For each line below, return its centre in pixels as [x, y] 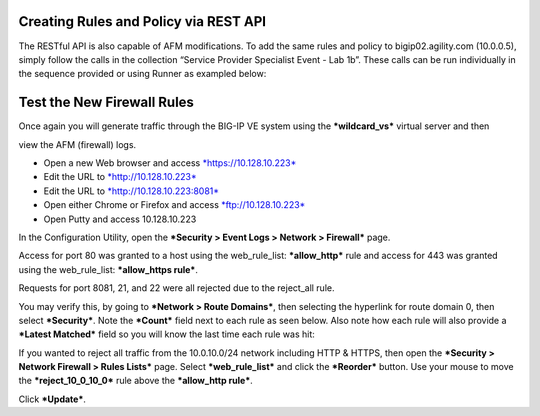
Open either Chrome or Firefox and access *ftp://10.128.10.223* [174, 205]
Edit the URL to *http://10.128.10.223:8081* [131, 191]
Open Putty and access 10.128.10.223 [120, 219]
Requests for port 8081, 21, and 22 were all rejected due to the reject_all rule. [176, 288]
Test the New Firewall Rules [106, 102]
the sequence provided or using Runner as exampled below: [142, 74]
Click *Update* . [52, 399]
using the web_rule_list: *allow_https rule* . [108, 269]
